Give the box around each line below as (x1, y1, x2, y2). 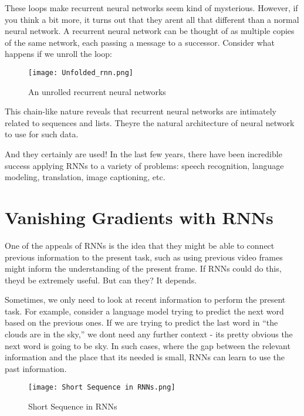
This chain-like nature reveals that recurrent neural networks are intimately (5, 105, 276, 117)
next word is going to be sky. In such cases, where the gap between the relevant (5, 339, 291, 351)
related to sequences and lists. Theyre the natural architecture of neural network (5, 116, 295, 128)
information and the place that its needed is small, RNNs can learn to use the (5, 351, 285, 363)
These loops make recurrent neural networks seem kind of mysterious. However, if (5, 2, 298, 13)
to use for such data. (5, 128, 79, 140)
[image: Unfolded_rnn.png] (28, 68, 133, 77)
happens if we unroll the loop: (5, 48, 112, 60)
